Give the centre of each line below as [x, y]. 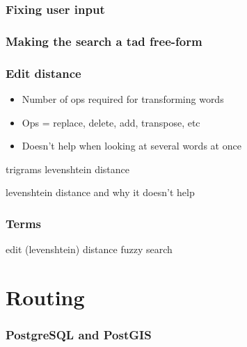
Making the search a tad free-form [104, 41]
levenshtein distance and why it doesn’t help [100, 192]
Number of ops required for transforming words [123, 98]
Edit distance [43, 73]
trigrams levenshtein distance [68, 169]
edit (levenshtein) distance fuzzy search [89, 249]
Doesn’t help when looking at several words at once [132, 146]
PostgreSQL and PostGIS [79, 334]
